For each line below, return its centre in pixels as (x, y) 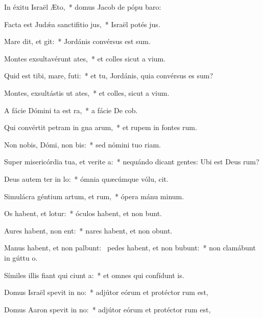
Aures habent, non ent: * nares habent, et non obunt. (88, 230)
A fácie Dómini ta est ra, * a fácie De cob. (71, 110)
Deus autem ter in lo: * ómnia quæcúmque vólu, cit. (86, 178)
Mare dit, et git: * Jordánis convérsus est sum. (77, 41)
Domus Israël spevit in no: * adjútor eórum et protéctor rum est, (106, 292)
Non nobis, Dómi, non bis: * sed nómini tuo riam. (82, 144)
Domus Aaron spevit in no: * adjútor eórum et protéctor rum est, (107, 309)
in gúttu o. (21, 257)
